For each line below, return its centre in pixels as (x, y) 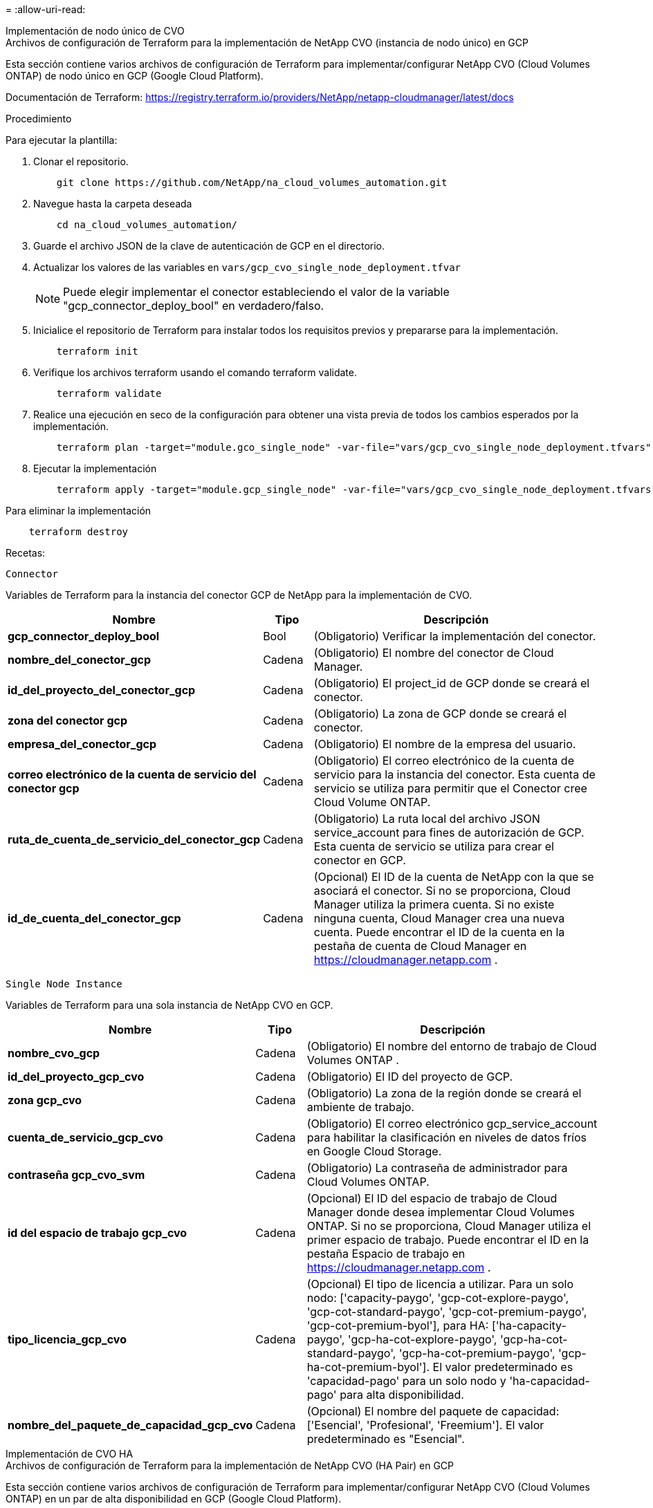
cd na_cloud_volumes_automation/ (147, 225)
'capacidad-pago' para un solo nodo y (406, 1381)
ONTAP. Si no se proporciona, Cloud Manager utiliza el (449, 1226)
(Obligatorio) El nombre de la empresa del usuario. (445, 744)
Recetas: (26, 553)
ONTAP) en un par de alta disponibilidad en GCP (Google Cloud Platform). (174, 1499)
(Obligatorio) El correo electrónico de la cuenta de (444, 761)
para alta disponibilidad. (402, 1395)
